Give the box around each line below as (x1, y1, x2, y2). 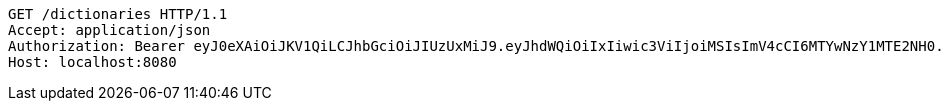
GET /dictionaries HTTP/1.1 (8, 6, 228, 22)
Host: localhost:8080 (8, 54, 177, 70)
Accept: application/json (8, 22, 211, 38)
